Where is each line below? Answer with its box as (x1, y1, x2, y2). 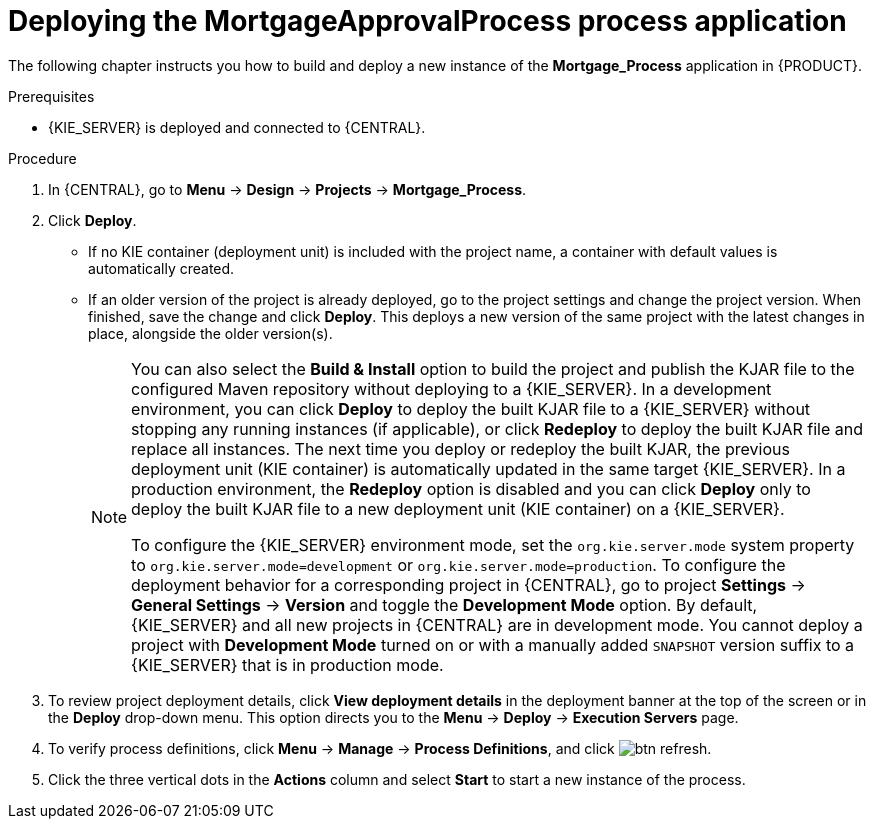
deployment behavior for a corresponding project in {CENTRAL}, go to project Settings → (131, 574, 806, 595)
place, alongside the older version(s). (88, 324, 333, 342)
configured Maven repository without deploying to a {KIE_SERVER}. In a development (131, 378, 772, 399)
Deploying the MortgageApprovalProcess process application (8, 4, 847, 38)
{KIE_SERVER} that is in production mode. (131, 654, 444, 675)
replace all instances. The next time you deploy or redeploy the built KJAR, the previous (131, 438, 790, 459)
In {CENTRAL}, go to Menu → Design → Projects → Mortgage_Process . (48, 180, 527, 198)
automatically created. (88, 259, 235, 277)
